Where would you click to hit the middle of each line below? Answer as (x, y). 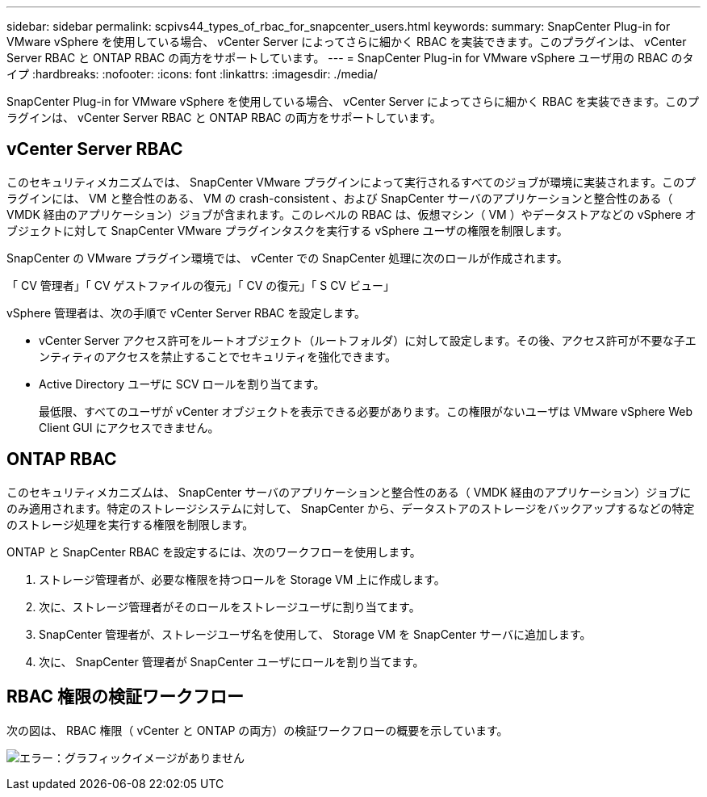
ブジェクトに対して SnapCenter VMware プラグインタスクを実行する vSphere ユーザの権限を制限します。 (287, 230)
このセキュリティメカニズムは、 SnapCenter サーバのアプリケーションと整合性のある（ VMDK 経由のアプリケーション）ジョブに (349, 492)
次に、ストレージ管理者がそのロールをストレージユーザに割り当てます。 (230, 606)
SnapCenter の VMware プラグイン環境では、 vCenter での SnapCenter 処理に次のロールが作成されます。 (287, 258)
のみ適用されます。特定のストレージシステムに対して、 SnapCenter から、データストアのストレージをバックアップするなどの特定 (351, 508)
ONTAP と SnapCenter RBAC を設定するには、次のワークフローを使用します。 (214, 552)
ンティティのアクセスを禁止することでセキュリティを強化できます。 (218, 356)
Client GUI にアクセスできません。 (129, 427)
